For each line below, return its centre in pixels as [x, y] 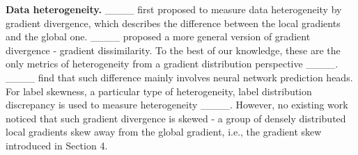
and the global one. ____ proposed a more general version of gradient [158, 36]
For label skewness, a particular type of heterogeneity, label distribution [159, 91]
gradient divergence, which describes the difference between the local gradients [173, 23]
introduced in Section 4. [57, 145]
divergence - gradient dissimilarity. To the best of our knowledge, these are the [173, 50]
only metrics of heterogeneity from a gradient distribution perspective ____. [172, 64]
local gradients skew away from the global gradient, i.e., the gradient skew [164, 132]
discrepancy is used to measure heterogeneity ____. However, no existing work [177, 105]
